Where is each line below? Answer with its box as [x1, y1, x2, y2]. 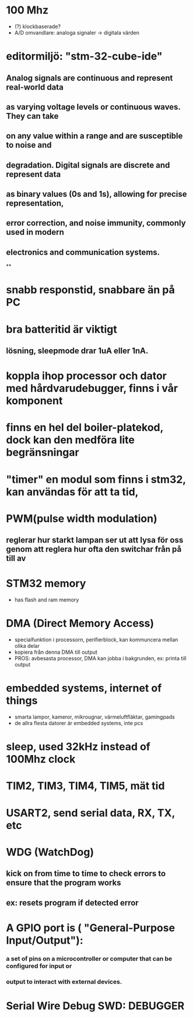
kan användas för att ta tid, [6, 485, 139, 498]
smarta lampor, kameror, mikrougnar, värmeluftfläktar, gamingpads [14, 713, 175, 720]
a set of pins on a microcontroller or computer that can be [6, 954, 173, 962]
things [6, 694, 38, 708]
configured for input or [6, 962, 72, 970]
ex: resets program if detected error [6, 897, 139, 908]
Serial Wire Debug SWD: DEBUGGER [6, 999, 185, 1012]
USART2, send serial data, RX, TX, [6, 806, 175, 819]
